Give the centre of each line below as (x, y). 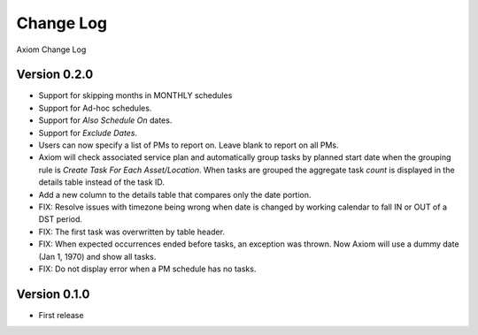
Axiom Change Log (51, 49)
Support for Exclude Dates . (88, 133)
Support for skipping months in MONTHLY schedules (135, 95)
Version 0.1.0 (53, 294)
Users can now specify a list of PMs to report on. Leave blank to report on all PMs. (189, 145)
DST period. (61, 219)
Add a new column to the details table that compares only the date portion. (175, 194)
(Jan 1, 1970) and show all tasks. (97, 256)
